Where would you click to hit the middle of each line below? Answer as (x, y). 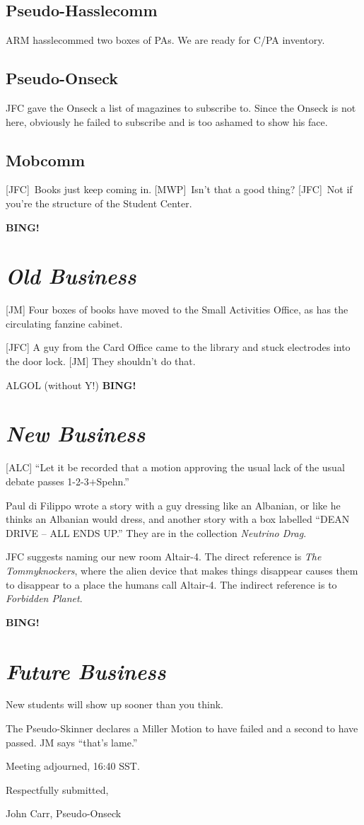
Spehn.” (113, 481)
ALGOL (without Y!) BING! (71, 385)
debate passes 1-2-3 (47, 481)
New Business (76, 434)
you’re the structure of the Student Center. (99, 203)
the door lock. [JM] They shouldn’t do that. (101, 361)
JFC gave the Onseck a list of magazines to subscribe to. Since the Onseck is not (181, 108)
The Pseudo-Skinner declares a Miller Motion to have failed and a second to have (182, 728)
